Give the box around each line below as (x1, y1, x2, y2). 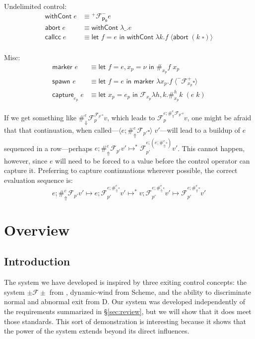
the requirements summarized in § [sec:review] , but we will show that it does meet (4, 306, 252, 316)
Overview (4, 219, 70, 240)
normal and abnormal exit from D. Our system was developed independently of (4, 296, 245, 307)
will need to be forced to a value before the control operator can (55, 155, 250, 166)
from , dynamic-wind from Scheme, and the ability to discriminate (49, 286, 251, 297)
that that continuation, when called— (4, 125, 119, 135)
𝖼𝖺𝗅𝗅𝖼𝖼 (45, 34, 61, 41)
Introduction (4, 254, 70, 269)
